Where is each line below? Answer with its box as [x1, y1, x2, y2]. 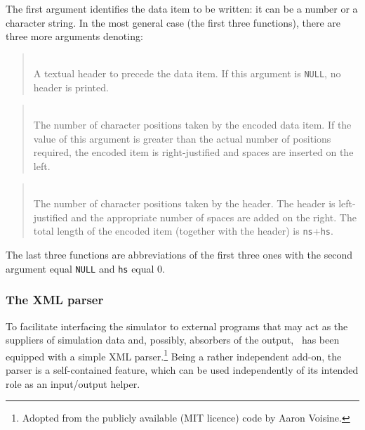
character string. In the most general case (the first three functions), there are [6, 15, 341, 30]
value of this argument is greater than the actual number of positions [33, 131, 331, 145]
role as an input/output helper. [6, 376, 140, 391]
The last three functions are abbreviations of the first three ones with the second [6, 247, 353, 262]
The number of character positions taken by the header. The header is [33, 196, 336, 211]
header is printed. [33, 80, 109, 95]
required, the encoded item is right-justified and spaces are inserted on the [33, 145, 354, 159]
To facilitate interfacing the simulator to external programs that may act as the [6, 318, 348, 333]
